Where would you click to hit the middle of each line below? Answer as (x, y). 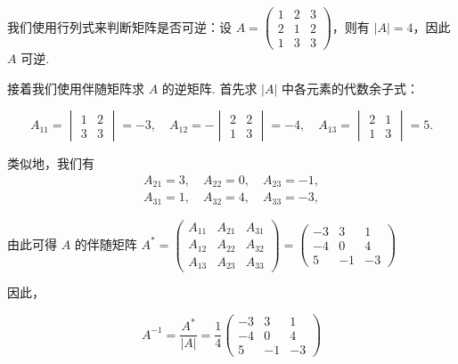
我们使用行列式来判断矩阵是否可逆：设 (119, 26)
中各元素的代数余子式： (351, 88)
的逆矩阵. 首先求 (209, 88)
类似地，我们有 (51, 163)
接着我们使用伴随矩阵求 (76, 88)
